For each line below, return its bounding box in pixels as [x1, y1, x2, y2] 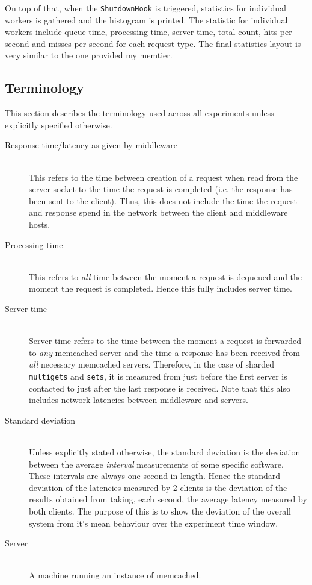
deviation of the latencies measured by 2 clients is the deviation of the [29, 481, 287, 493]
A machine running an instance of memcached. [29, 569, 201, 581]
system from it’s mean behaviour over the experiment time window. [29, 516, 278, 529]
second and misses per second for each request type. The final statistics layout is [5, 37, 301, 49]
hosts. [29, 217, 50, 230]
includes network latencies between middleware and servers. [29, 393, 248, 406]
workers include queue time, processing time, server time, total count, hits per [5, 25, 292, 38]
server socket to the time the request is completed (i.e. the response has [29, 183, 293, 195]
